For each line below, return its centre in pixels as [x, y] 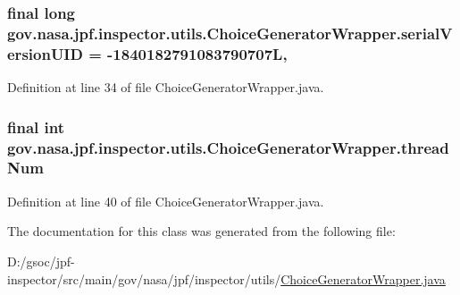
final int [36, 126]
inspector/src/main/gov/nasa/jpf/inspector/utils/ [144, 278]
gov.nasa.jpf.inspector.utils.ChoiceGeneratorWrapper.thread [228, 147]
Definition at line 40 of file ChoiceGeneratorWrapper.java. [166, 201]
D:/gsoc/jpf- [41, 261]
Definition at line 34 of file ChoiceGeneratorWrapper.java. [166, 87]
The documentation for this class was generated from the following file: [201, 231]
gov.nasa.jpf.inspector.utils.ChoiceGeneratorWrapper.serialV [230, 33]
